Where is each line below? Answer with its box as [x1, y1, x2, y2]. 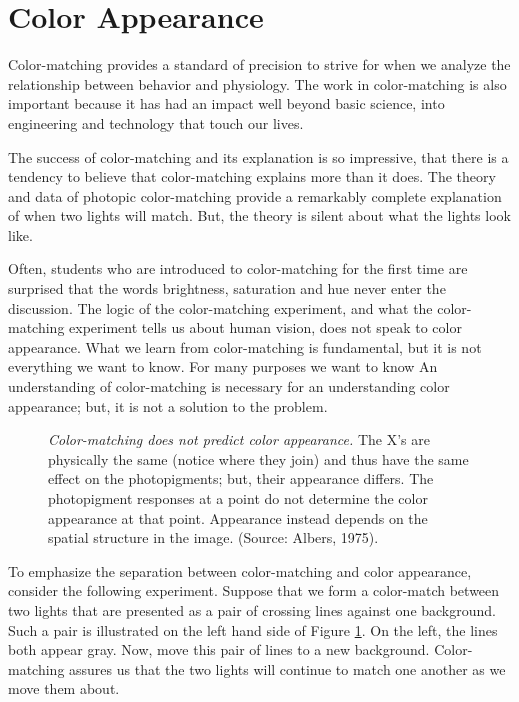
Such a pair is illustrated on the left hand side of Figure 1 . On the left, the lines [8, 619, 498, 640]
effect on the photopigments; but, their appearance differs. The [48, 468, 434, 489]
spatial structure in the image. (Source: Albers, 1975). [48, 527, 379, 548]
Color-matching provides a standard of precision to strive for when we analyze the [8, 54, 511, 75]
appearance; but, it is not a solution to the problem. [8, 395, 328, 416]
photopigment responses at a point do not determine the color [48, 488, 428, 508]
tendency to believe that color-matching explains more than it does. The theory [8, 166, 496, 187]
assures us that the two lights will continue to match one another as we [69, 658, 506, 679]
